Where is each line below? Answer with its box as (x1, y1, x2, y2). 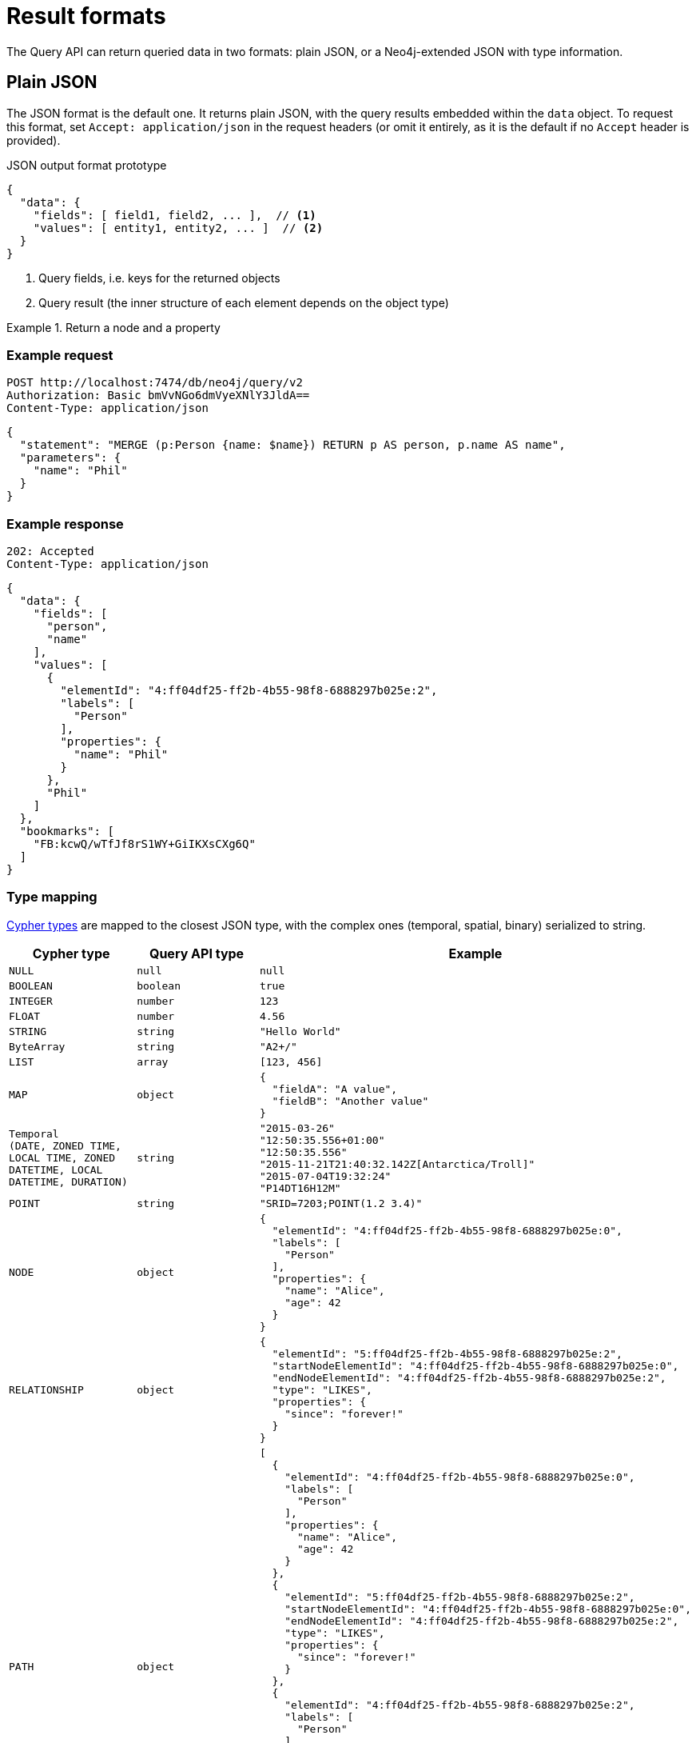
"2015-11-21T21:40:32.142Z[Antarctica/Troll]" (259, 1157, 535, 1170)
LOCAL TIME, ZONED (9, 1152, 116, 1165)
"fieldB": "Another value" (272, 1094, 429, 1107)
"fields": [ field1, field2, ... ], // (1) (33, 208, 316, 222)
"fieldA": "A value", (272, 1082, 398, 1095)
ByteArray (9, 1040, 66, 1053)
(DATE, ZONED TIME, (9, 1140, 121, 1153)
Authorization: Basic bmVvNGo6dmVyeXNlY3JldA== (6, 389, 310, 402)
